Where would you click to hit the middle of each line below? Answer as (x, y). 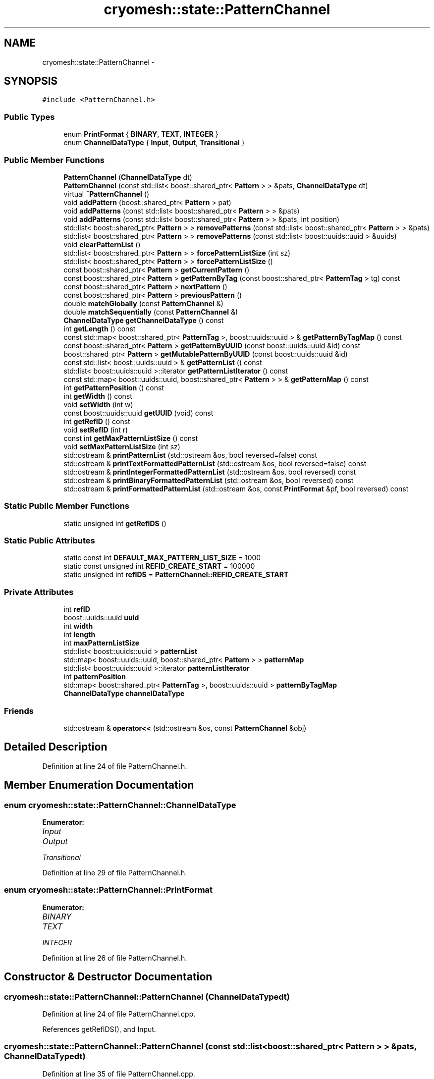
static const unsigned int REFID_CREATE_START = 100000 (159, 566)
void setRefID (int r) (96, 430)
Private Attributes (39, 592)
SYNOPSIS (31, 81)
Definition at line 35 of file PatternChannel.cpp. (119, 1074)
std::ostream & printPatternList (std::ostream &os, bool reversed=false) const (190, 455)
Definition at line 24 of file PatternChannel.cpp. (119, 1014)
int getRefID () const (97, 421)
